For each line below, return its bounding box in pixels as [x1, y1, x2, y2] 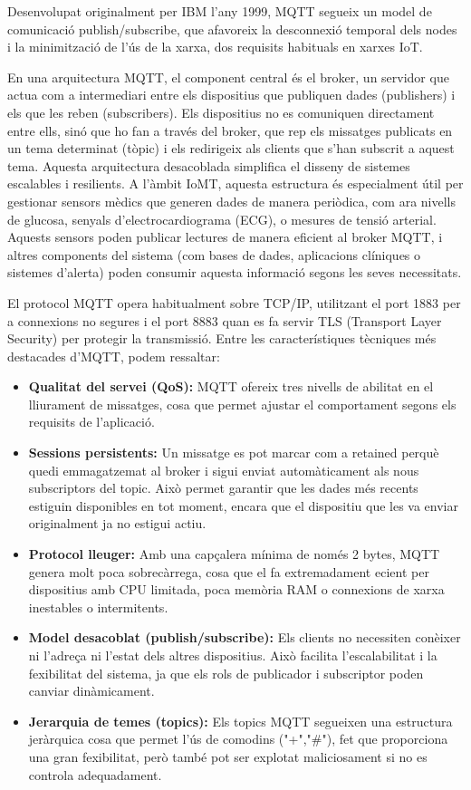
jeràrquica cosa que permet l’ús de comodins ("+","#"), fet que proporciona [28, 729, 448, 748]
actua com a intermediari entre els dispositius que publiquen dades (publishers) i [7, 85, 456, 104]
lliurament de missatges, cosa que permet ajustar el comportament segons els [28, 394, 457, 413]
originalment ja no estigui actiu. [28, 514, 207, 533]
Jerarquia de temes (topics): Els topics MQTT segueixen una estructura [28, 711, 453, 730]
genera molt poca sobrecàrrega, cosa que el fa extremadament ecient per [28, 562, 429, 581]
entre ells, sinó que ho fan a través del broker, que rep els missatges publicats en [7, 120, 453, 140]
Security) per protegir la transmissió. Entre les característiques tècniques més [7, 329, 437, 348]
